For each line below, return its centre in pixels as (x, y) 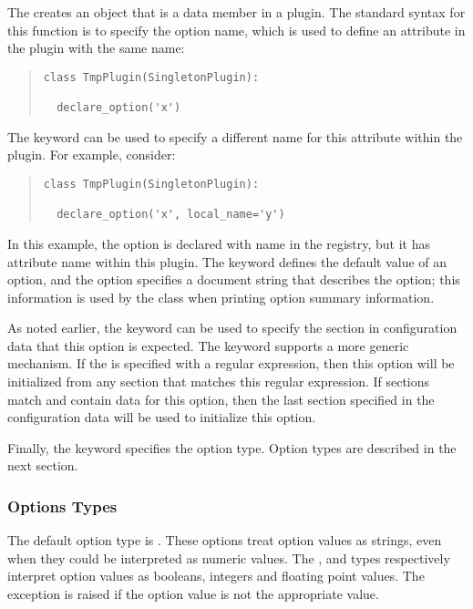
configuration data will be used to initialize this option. (162, 417)
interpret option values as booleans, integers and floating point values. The (216, 576)
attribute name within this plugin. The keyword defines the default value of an (227, 261)
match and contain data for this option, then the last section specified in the (221, 399)
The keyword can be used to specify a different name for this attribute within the (235, 136)
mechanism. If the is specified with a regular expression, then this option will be (231, 363)
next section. (43, 465)
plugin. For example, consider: (92, 155)
